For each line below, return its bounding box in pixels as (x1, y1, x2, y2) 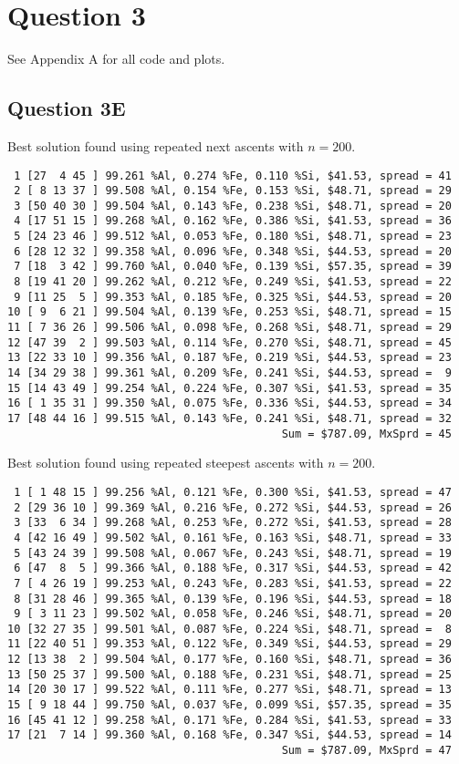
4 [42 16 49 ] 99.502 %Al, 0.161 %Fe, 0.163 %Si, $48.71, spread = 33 (14, 531, 452, 544)
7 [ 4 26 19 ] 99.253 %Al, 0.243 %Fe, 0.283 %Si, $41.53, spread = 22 (14, 576, 452, 590)
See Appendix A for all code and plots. (7, 49, 225, 68)
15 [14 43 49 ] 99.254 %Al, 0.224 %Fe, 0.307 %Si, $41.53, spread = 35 (7, 381, 452, 395)
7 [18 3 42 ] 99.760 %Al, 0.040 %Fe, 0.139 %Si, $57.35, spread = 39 (14, 260, 452, 274)
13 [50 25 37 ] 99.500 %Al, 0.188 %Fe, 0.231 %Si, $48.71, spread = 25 (7, 667, 452, 681)
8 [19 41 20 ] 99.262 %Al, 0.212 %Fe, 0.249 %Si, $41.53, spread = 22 (14, 275, 452, 289)
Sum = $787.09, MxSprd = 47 (281, 744, 452, 758)
